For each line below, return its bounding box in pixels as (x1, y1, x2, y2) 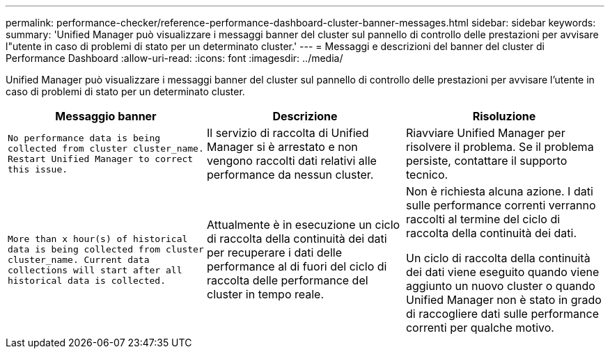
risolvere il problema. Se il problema (405, 140, 594, 154)
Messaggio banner (55, 109, 157, 123)
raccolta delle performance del (206, 273, 368, 287)
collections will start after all (8, 264, 182, 275)
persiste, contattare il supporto (405, 154, 568, 168)
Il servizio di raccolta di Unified (206, 126, 369, 140)
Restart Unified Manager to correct (8, 154, 194, 164)
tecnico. (405, 168, 448, 182)
